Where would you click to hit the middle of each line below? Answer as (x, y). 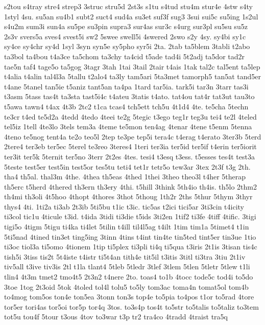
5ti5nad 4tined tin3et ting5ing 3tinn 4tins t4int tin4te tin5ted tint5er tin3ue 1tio (130, 236)
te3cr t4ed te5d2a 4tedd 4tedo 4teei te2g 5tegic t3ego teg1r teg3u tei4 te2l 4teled (130, 116)
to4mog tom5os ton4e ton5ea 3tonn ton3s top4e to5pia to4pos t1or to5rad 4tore (129, 297)
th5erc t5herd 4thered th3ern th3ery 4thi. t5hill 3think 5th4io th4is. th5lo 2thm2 (131, 186)
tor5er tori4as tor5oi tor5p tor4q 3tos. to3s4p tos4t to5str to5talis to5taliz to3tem (131, 306)
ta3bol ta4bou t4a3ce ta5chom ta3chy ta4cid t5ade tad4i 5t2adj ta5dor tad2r (125, 56)
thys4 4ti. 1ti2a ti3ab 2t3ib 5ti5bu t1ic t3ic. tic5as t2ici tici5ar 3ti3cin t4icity (124, 206)
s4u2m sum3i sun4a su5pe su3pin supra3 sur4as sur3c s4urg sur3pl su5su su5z (126, 26)
